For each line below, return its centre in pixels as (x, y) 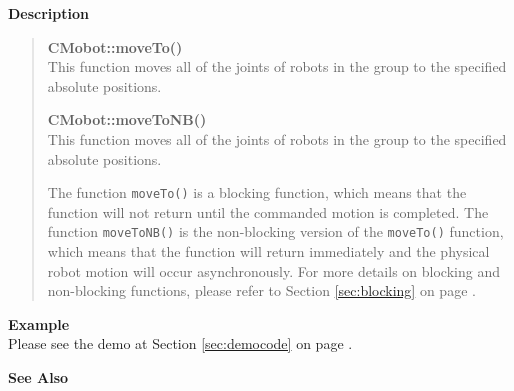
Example (39, 323)
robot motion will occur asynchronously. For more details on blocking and (273, 270)
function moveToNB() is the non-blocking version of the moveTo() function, (275, 231)
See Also (38, 377)
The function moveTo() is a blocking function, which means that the (257, 192)
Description (49, 13)
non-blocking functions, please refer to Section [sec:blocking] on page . (261, 290)
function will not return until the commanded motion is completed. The (268, 211)
